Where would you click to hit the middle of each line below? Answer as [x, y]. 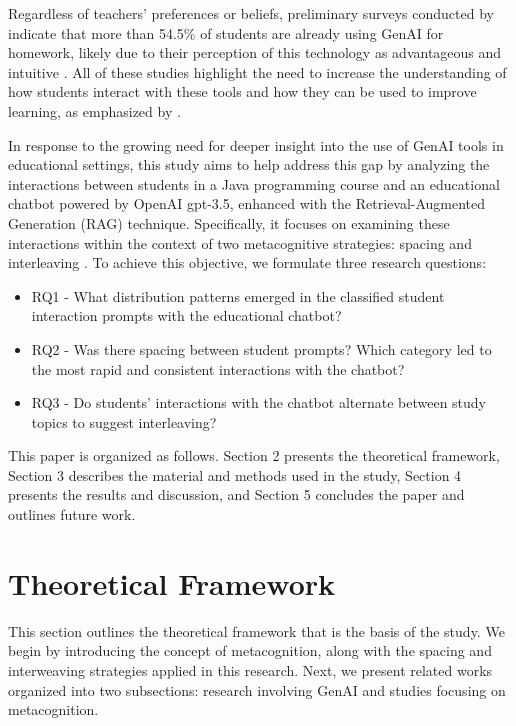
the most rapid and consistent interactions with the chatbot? [218, 368]
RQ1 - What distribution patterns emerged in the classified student [238, 295]
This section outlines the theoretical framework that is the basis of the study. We [256, 630]
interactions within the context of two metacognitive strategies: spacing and [240, 242]
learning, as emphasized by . [94, 110]
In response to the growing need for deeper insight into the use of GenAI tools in [256, 144]
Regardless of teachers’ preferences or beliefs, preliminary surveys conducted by [251, 13]
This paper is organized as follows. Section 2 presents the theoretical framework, [254, 455]
